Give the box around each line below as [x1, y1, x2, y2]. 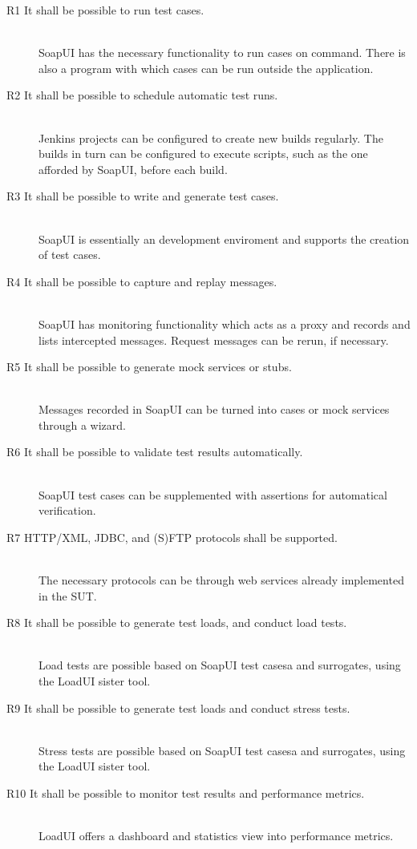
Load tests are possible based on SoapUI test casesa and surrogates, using [38, 657, 401, 673]
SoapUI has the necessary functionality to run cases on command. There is [38, 44, 406, 61]
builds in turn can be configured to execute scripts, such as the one [38, 145, 368, 162]
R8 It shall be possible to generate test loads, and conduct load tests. [6, 614, 347, 631]
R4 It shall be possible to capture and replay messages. [6, 273, 277, 289]
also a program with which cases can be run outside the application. [38, 59, 374, 76]
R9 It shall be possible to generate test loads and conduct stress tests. [6, 699, 350, 716]
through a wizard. [38, 416, 126, 433]
